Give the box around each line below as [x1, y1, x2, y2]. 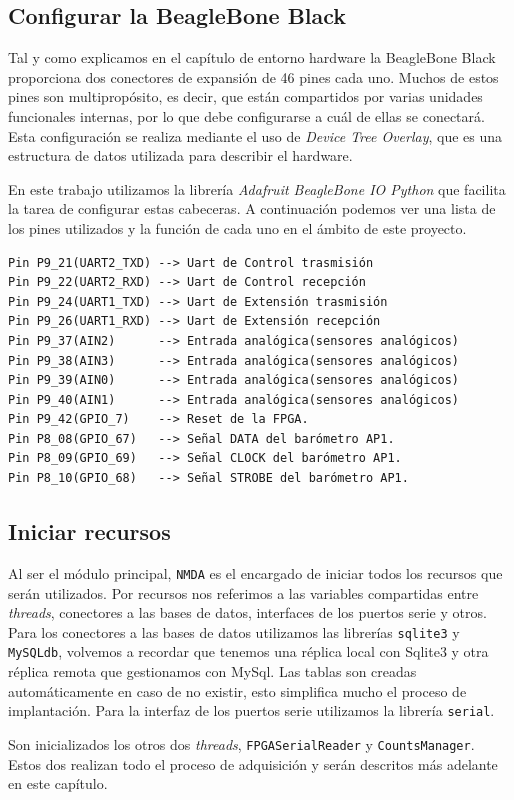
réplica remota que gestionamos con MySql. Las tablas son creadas [8, 661, 417, 682]
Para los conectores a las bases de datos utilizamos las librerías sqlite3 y [8, 621, 460, 642]
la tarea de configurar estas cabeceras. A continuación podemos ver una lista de [8, 198, 496, 219]
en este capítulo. [8, 773, 108, 794]
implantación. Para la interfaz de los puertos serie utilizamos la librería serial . [8, 700, 495, 721]
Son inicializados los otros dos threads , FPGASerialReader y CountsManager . [8, 733, 475, 754]
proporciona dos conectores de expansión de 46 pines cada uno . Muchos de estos [8, 66, 499, 87]
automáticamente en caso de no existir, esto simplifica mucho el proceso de [8, 680, 467, 701]
